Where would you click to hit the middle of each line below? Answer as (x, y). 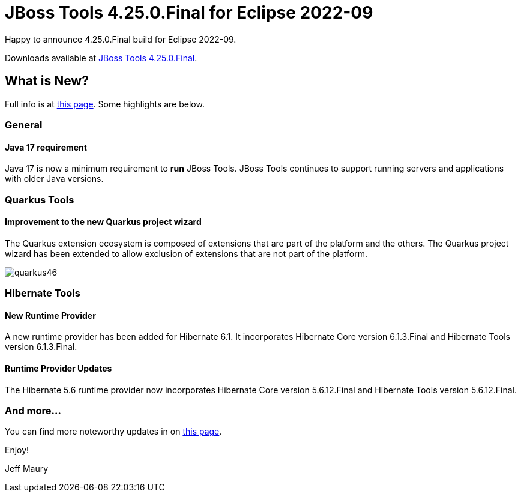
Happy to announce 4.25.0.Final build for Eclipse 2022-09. (121, 39)
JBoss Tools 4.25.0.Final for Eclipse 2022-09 (189, 13)
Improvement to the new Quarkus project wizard (103, 222)
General (24, 125)
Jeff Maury (27, 469)
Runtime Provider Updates (59, 368)
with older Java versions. (54, 179)
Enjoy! (17, 450)
